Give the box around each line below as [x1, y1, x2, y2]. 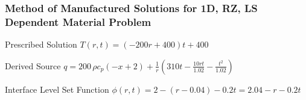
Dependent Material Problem [5, 14, 151, 29]
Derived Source [5, 59, 61, 72]
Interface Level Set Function [5, 83, 109, 95]
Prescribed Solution [5, 38, 77, 51]
